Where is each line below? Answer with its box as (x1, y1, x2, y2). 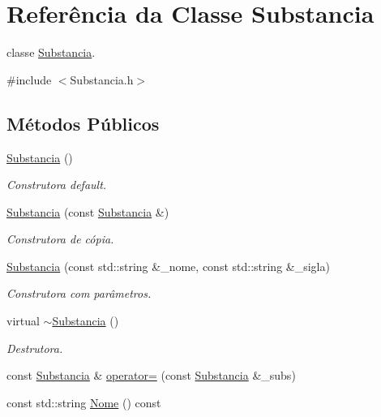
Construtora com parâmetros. (6, 285, 152, 302)
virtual (6, 312, 40, 329)
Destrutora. (6, 339, 63, 356)
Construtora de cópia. (6, 230, 114, 247)
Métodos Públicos (6, 110, 160, 135)
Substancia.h (70, 71, 134, 88)
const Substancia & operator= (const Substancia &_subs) (6, 367, 296, 384)
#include (6, 71, 52, 88)
